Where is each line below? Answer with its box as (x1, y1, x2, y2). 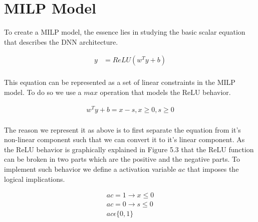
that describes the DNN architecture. (4, 36, 118, 47)
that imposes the (187, 164, 239, 174)
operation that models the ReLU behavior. (100, 86, 231, 97)
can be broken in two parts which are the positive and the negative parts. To (4, 154, 240, 164)
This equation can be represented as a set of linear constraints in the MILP (4, 77, 235, 87)
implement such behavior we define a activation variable (4, 164, 176, 174)
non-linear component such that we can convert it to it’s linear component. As (4, 134, 245, 145)
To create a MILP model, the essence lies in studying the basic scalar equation (4, 27, 245, 37)
